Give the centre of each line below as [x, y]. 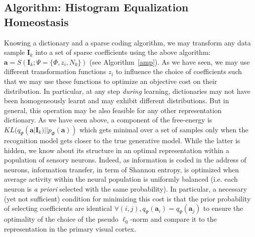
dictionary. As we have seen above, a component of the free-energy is [108, 120]
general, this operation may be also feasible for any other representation [113, 110]
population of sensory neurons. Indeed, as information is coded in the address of [125, 160]
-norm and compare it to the [173, 219]
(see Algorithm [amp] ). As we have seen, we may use [170, 61]
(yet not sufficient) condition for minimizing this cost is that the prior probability [127, 198]
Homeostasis [36, 21]
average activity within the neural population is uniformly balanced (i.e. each [121, 179]
